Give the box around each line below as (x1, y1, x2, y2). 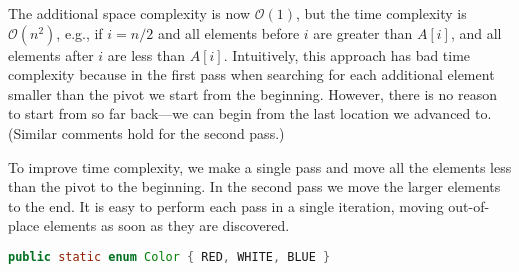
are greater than (313, 22, 413, 43)
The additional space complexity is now (8, 3, 251, 23)
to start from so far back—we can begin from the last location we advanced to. (8, 103, 492, 124)
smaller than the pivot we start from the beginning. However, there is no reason (8, 83, 497, 104)
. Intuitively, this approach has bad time (223, 44, 471, 65)
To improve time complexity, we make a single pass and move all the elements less (8, 156, 512, 177)
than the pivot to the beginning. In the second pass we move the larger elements (8, 176, 501, 197)
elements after (8, 44, 94, 65)
